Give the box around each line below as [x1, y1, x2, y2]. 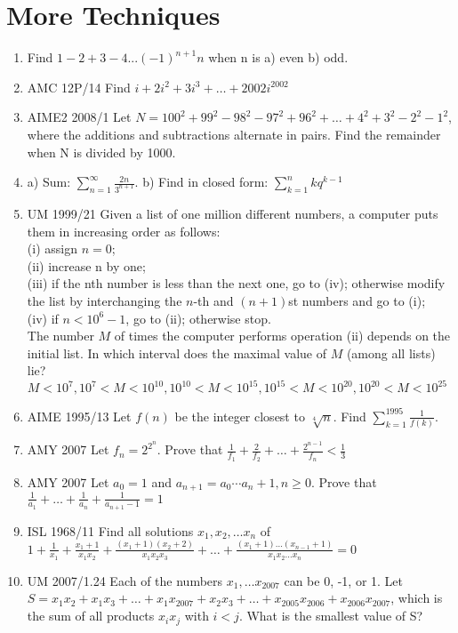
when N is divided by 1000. [27, 142, 176, 161]
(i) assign [27, 239, 77, 258]
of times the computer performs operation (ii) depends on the [114, 326, 451, 345]
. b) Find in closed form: [134, 172, 269, 191]
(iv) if [27, 308, 59, 327]
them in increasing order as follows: [27, 221, 221, 240]
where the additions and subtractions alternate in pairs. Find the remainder [27, 124, 441, 143]
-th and [193, 291, 234, 309]
